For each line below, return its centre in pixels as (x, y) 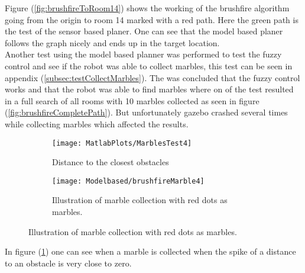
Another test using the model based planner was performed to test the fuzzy (143, 54)
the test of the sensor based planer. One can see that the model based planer (144, 31)
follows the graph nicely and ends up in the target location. (112, 42)
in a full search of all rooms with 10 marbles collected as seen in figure (132, 100)
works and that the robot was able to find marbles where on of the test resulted (149, 89)
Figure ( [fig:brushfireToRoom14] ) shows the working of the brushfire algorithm (147, 8)
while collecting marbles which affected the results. (97, 123)
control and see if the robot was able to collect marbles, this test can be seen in (149, 65)
